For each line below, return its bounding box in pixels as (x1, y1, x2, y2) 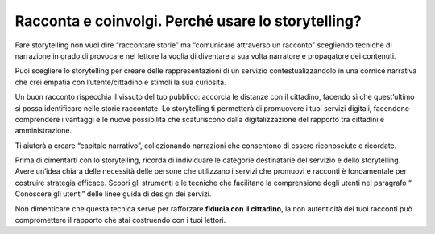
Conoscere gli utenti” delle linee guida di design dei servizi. (14, 189, 212, 199)
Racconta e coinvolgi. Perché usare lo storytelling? (14, 12, 362, 30)
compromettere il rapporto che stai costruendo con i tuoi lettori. (14, 216, 226, 225)
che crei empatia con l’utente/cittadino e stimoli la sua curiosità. (14, 77, 226, 87)
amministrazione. (14, 125, 72, 136)
